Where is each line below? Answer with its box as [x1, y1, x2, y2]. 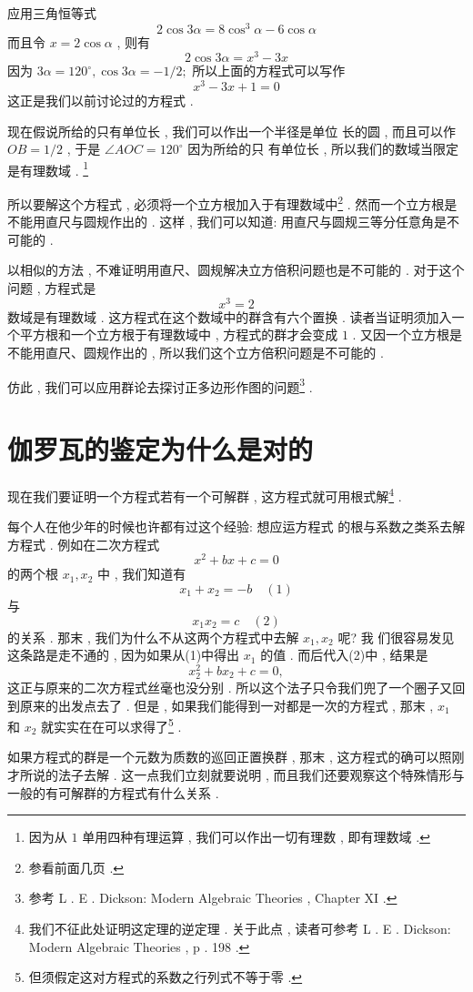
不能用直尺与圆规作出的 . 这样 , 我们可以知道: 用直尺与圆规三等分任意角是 [7, 212, 447, 231]
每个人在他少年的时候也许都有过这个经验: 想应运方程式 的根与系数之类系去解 [7, 517, 466, 536]
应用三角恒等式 [7, 4, 96, 22]
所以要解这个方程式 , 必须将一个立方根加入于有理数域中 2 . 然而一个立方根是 [7, 192, 458, 213]
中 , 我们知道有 [96, 564, 186, 583]
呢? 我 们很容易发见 [337, 627, 455, 646]
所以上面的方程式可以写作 [192, 61, 346, 80]
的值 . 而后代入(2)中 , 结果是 [260, 645, 428, 664]
